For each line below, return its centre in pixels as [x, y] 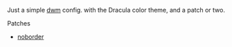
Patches [19, 23]
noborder [30, 37]
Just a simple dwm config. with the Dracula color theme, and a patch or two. [116, 10]
